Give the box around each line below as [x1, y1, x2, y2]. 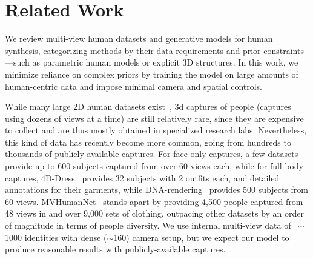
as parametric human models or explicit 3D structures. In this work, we [32, 56, 298, 69]
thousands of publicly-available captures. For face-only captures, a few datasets [5, 147, 298, 160]
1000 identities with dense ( [5, 230, 107, 243]
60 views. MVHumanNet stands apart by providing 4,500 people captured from [5, 195, 303, 207]
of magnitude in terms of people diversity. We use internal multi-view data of [5, 219, 291, 232]
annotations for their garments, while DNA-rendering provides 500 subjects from [5, 183, 308, 196]
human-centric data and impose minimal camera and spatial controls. [5, 79, 263, 92]
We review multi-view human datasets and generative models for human [5, 32, 273, 45]
